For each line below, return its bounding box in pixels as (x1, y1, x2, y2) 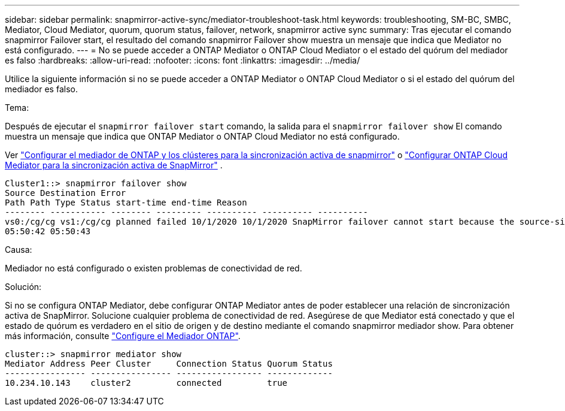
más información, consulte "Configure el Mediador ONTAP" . (5, 331, 241, 341)
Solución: (5, 282, 42, 292)
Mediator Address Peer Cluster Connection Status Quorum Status (5, 359, 333, 368)
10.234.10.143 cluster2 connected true (5, 378, 288, 388)
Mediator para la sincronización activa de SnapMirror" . (5, 160, 223, 170)
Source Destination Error (5, 188, 126, 198)
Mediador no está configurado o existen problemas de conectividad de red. (5, 263, 302, 273)
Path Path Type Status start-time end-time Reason (5, 198, 247, 207)
